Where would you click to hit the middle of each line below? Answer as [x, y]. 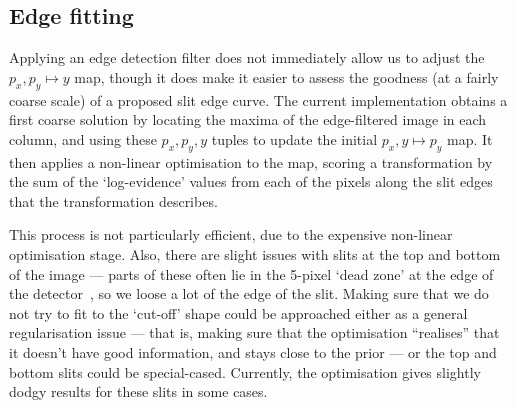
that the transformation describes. [113, 200]
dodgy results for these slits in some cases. [138, 391]
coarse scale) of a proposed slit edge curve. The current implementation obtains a [258, 99]
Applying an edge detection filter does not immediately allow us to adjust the [247, 57]
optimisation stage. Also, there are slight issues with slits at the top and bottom [255, 253]
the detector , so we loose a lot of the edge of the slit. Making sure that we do [249, 293]
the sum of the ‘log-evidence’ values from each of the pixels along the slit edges [251, 181]
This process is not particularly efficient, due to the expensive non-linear [231, 234]
